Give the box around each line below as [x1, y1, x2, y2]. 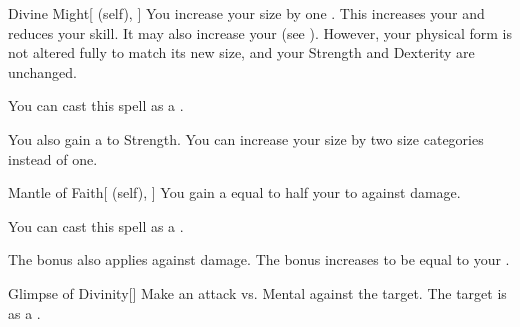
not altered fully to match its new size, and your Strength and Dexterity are [8, 42, 475, 63]
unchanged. [8, 61, 77, 82]
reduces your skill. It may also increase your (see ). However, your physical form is [8, 22, 512, 43]
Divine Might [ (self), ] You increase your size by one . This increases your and [8, 3, 485, 23]
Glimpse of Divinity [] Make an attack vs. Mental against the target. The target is [8, 282, 507, 303]
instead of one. [8, 148, 98, 169]
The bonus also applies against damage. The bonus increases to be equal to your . [8, 249, 510, 270]
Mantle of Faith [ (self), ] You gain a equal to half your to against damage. [8, 182, 461, 203]
